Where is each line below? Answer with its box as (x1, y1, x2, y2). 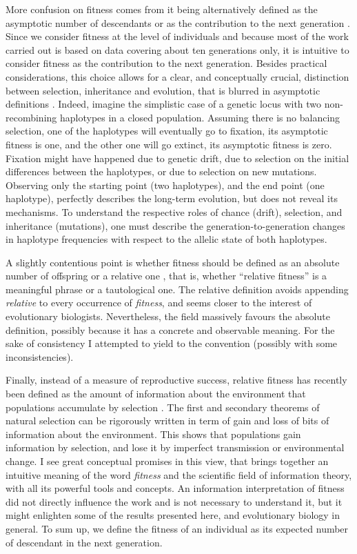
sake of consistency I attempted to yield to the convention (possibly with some (6, 336, 338, 350)
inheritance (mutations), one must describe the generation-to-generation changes (6, 218, 345, 233)
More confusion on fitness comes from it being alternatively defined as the (6, 2, 318, 16)
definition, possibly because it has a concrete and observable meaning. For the (6, 322, 335, 337)
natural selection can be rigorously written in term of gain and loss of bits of (6, 413, 329, 428)
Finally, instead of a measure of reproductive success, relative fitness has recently (6, 373, 347, 387)
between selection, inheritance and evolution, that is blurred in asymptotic (6, 83, 320, 97)
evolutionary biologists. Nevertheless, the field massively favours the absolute (6, 309, 330, 324)
